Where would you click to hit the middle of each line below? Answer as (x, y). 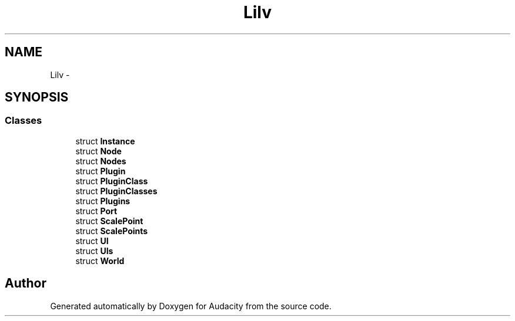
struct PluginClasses (116, 191)
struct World (100, 261)
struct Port (96, 211)
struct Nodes (101, 161)
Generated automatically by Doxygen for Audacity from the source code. (191, 306)
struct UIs (94, 251)
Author (26, 283)
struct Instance (105, 141)
